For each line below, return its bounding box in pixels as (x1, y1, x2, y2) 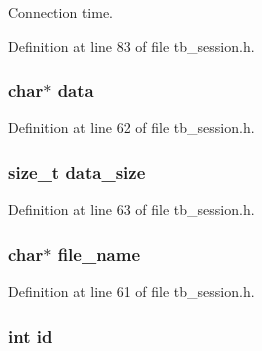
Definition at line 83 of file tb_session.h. (8, 35, 255, 56)
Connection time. (8, 2, 113, 22)
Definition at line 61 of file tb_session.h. (8, 281, 255, 302)
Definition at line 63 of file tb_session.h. (8, 199, 255, 220)
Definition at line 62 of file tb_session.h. (8, 117, 255, 138)
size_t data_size (8, 159, 146, 184)
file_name (57, 241, 141, 266)
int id (8, 323, 53, 348)
